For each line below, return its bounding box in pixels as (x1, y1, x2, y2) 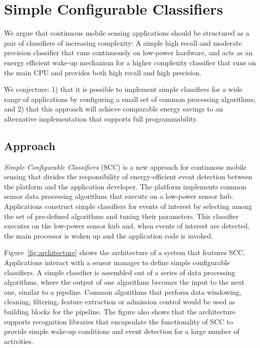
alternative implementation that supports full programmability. (4, 113, 198, 124)
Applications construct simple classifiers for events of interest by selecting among (4, 201, 252, 211)
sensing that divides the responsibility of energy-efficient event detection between (4, 171, 252, 182)
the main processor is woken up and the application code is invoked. (4, 230, 213, 241)
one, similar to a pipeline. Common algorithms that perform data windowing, (4, 286, 242, 297)
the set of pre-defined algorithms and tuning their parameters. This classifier (4, 210, 239, 221)
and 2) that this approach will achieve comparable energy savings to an (4, 103, 223, 114)
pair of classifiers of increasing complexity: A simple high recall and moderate (4, 37, 242, 48)
